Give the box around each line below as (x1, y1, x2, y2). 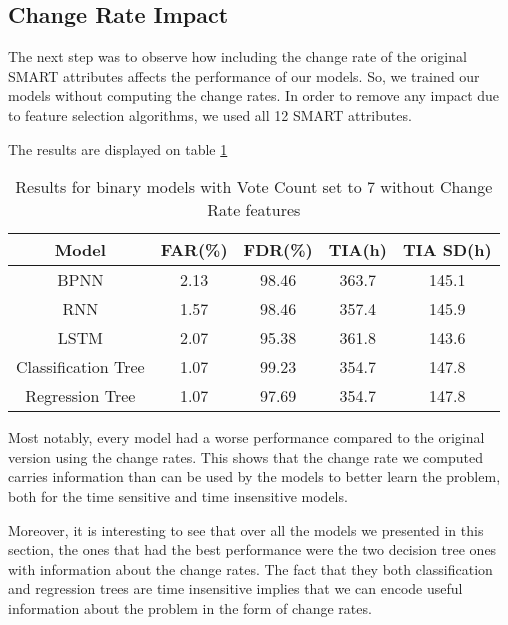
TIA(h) (328, 238, 387, 262)
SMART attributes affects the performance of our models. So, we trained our (8, 65, 480, 86)
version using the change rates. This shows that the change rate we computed (8, 446, 483, 467)
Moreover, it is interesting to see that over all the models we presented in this (8, 519, 484, 540)
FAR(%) (160, 238, 228, 262)
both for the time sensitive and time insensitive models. (8, 485, 348, 506)
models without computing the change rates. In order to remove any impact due (8, 85, 500, 106)
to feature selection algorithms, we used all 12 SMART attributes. (8, 104, 412, 125)
